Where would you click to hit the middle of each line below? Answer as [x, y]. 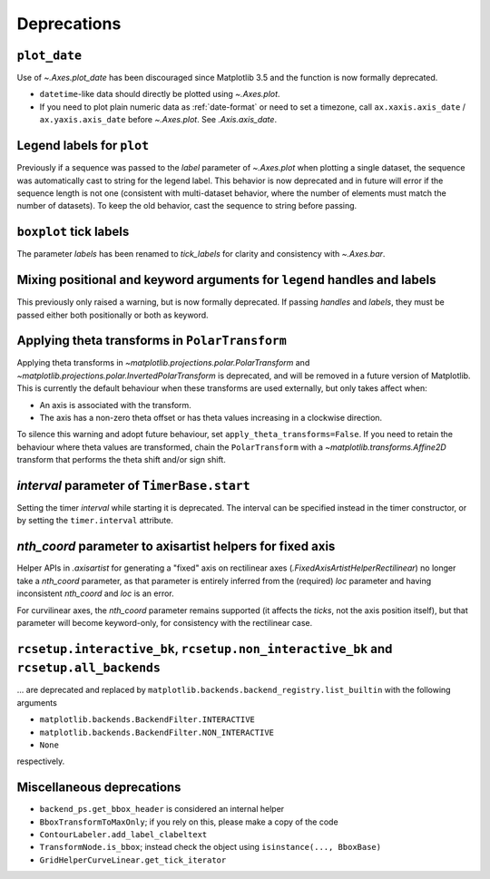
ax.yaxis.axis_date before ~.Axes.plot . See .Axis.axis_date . [158, 120]
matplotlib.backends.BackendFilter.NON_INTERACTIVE [157, 732]
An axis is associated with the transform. [116, 405]
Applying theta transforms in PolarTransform [152, 341]
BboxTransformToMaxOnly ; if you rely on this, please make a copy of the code [189, 822]
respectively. [41, 761]
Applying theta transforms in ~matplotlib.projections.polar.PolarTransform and [163, 363]
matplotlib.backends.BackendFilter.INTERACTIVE [147, 720]
